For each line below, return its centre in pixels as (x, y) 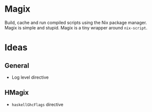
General (17, 65)
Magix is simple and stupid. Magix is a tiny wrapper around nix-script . (76, 27)
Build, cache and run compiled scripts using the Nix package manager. (76, 22)
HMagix (17, 93)
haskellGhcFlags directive (38, 104)
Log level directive (30, 77)
